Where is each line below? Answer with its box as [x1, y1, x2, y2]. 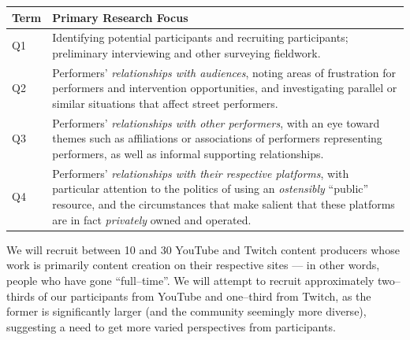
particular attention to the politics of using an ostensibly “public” [52, 180, 369, 197]
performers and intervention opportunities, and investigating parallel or [52, 79, 397, 96]
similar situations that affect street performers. [52, 94, 278, 111]
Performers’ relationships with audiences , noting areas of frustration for [52, 64, 397, 80]
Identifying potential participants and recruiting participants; [52, 29, 348, 46]
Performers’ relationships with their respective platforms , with [52, 164, 349, 181]
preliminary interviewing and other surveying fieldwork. [52, 44, 321, 61]
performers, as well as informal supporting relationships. [52, 146, 324, 161]
